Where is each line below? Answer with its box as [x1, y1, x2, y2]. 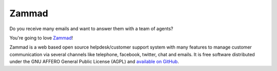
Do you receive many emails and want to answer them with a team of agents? [9, 26, 173, 32]
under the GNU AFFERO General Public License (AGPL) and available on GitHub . [9, 59, 179, 65]
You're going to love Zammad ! [9, 35, 73, 41]
